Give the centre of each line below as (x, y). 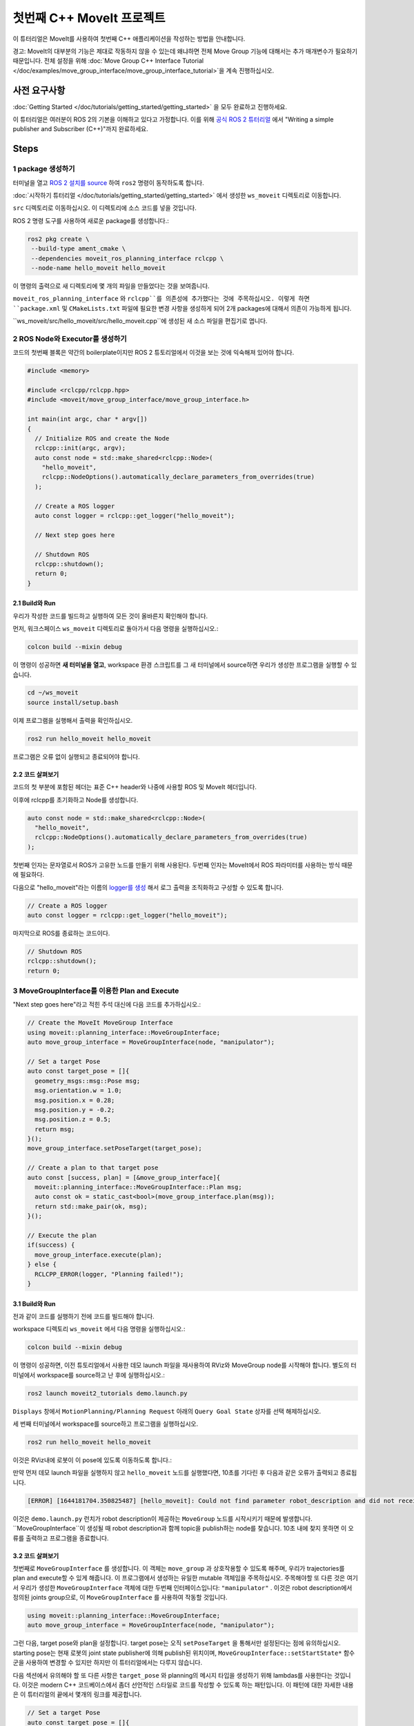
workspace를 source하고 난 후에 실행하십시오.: (101, 1375)
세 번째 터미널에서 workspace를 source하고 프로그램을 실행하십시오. (106, 1424)
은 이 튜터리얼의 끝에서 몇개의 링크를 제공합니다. (77, 1694)
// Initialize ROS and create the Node (102, 438)
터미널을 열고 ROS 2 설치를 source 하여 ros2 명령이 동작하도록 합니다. (108, 182)
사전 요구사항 (39, 90)
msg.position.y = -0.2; (75, 1109)
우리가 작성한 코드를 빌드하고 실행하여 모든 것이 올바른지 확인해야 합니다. (110, 616)
